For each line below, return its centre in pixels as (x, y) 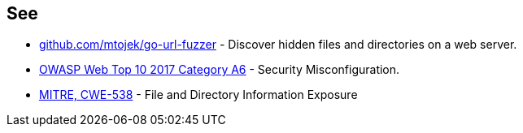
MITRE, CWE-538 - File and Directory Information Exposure (198, 95)
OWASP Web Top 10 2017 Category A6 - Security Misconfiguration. (220, 70)
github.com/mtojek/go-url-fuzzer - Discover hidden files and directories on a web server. (278, 45)
